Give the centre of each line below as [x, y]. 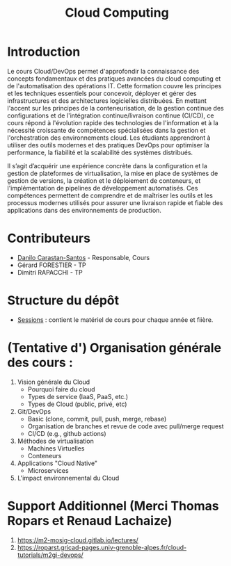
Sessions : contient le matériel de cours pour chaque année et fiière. [115, 320]
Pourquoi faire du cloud [61, 389]
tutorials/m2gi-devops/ [50, 555]
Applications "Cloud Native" [57, 463]
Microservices [48, 470]
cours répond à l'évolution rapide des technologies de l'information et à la [113, 122]
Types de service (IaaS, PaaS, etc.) [78, 396]
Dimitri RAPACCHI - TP [50, 272]
